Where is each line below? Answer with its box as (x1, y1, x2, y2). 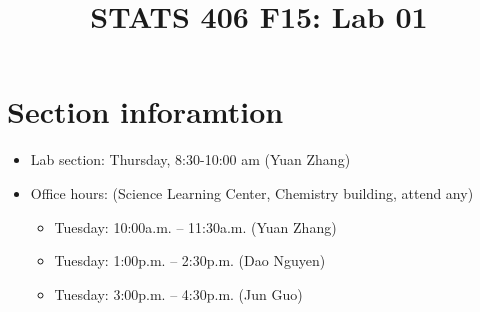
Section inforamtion (7, 91, 284, 132)
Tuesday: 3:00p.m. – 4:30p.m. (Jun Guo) (54, 283, 303, 304)
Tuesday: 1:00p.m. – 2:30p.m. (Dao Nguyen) (54, 250, 326, 271)
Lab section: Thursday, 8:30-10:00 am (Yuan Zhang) (30, 149, 351, 170)
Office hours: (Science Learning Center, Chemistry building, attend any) (30, 182, 474, 203)
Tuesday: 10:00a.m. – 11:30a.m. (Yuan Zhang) (54, 216, 337, 237)
